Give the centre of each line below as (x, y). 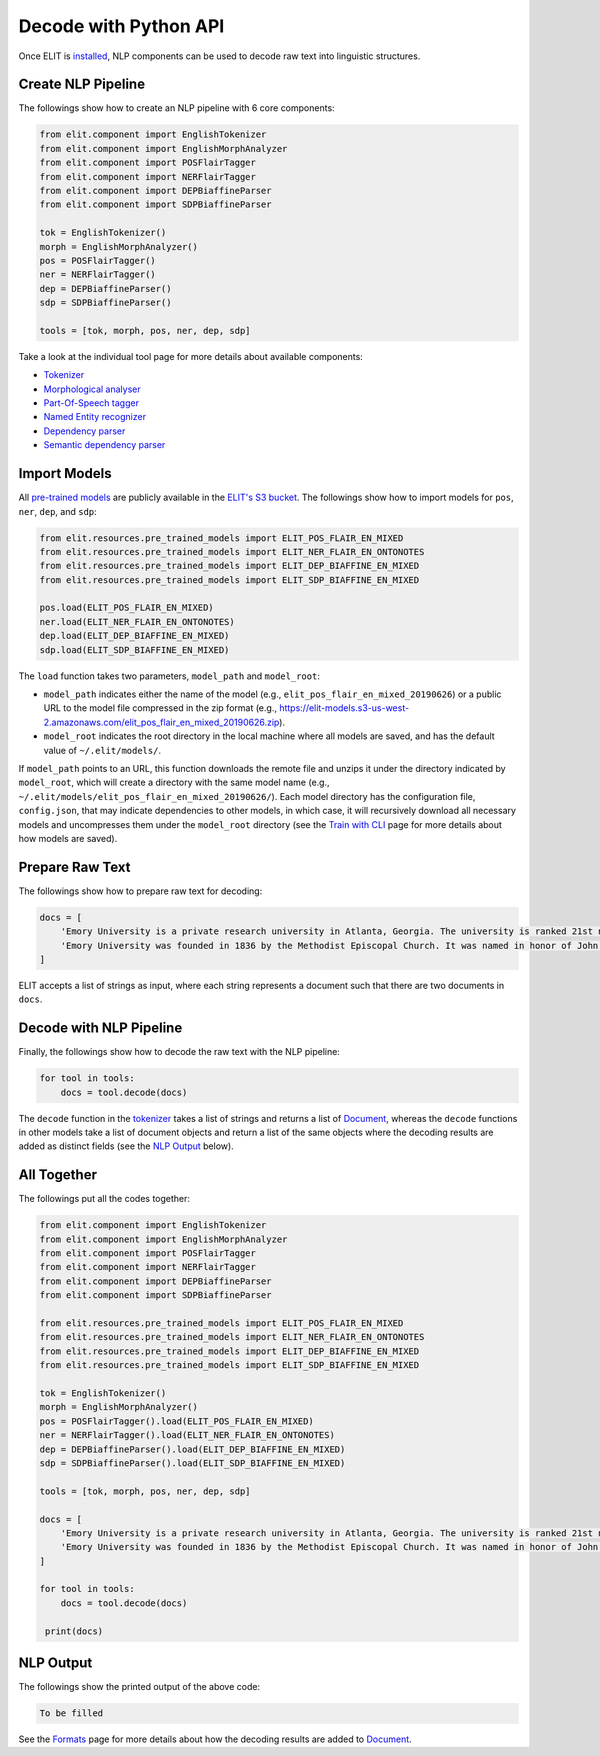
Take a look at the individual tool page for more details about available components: (191, 356)
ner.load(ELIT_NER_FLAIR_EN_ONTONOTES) (137, 621)
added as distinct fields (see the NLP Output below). (126, 1146)
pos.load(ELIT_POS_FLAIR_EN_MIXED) (126, 608)
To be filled (71, 1713)
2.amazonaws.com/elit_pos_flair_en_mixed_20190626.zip (161, 722)
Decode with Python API (121, 26)
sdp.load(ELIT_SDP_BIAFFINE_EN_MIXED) (134, 649)
